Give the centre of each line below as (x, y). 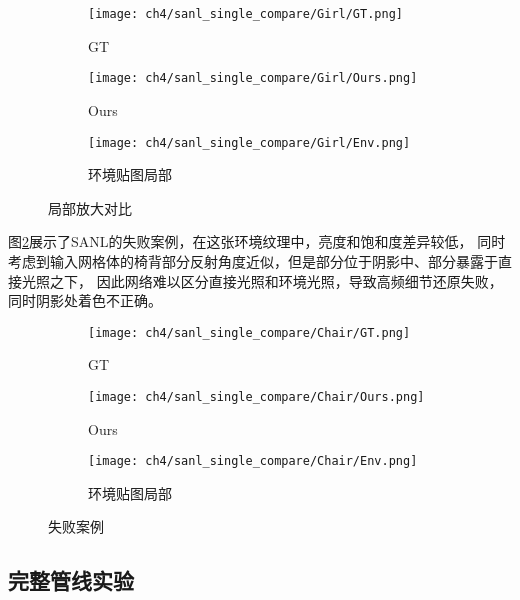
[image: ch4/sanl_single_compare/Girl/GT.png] (245, 14)
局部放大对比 (90, 207)
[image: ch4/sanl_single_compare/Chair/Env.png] (253, 461)
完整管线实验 (71, 580)
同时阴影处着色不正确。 (85, 300)
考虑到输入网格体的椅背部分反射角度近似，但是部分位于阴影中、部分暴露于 (253, 260)
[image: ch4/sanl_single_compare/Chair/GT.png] (249, 332)
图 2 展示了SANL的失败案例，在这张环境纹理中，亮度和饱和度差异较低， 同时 (257, 241)
